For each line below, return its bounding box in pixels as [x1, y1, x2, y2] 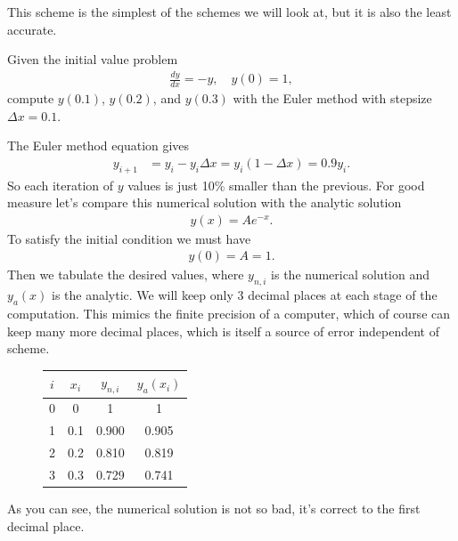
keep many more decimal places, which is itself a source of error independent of [7, 321, 440, 340]
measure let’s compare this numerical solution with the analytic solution [7, 193, 402, 212]
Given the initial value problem [7, 50, 178, 69]
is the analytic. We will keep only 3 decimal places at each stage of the [51, 286, 438, 304]
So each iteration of [7, 175, 114, 194]
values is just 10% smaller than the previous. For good [127, 175, 425, 194]
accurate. [7, 20, 57, 38]
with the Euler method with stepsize [233, 88, 432, 107]
